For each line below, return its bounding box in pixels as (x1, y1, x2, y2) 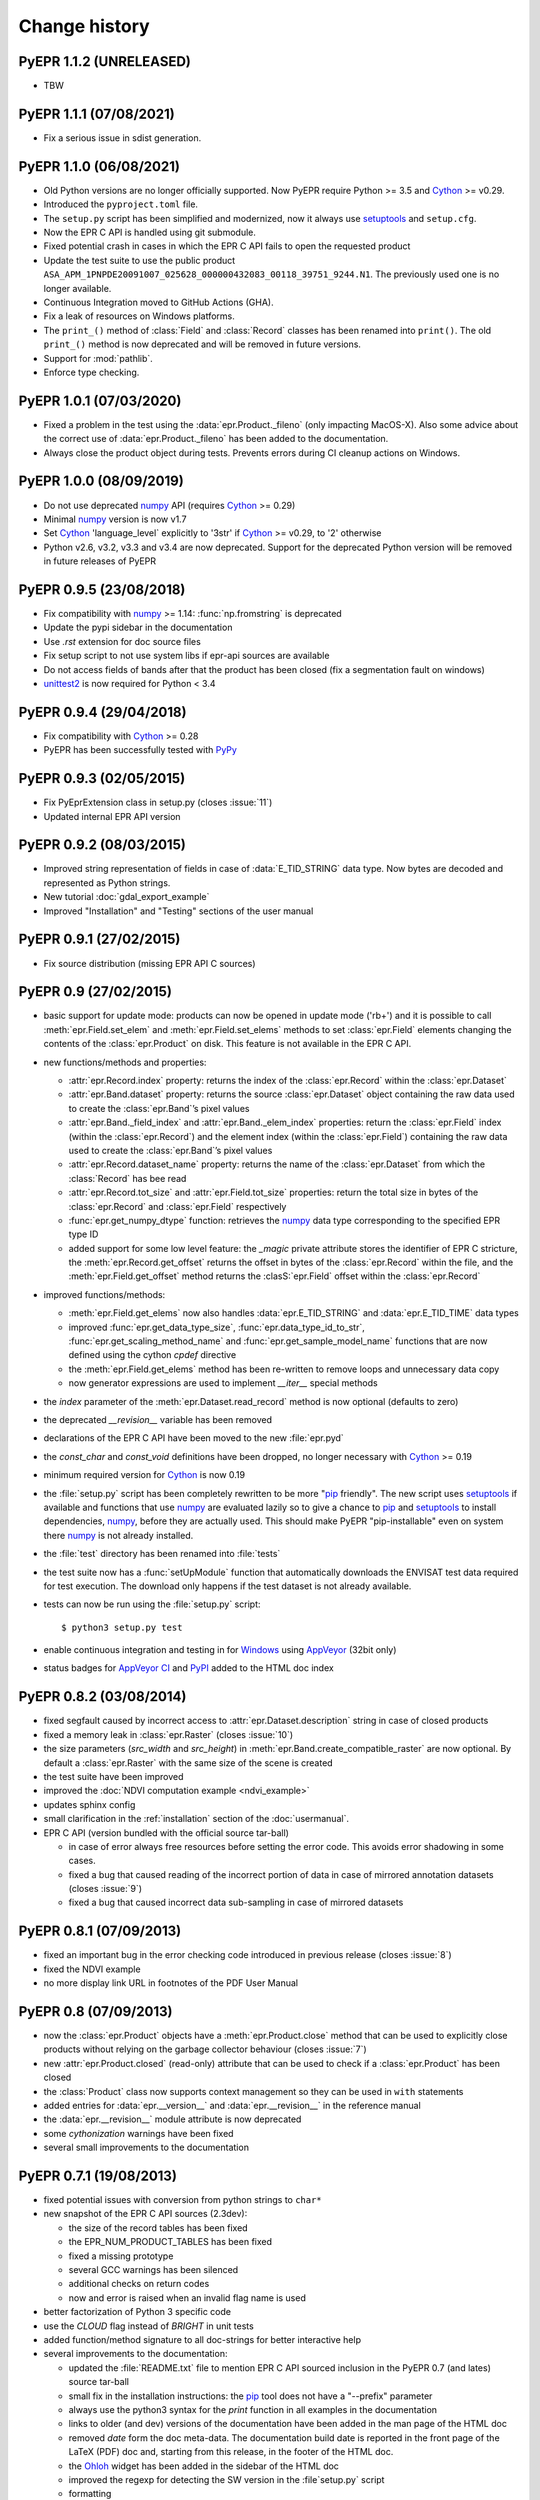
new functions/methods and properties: (43, 1056, 207, 1068)
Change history (18, 15, 150, 37)
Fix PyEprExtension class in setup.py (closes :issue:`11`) (43, 796, 273, 809)
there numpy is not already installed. (43, 1529, 194, 1541)
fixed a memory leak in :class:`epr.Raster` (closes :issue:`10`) (43, 1728, 294, 1740)
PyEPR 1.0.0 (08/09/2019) (18, 473, 184, 490)
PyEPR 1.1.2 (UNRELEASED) (18, 53, 192, 70)
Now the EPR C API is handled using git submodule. (43, 226, 257, 239)
